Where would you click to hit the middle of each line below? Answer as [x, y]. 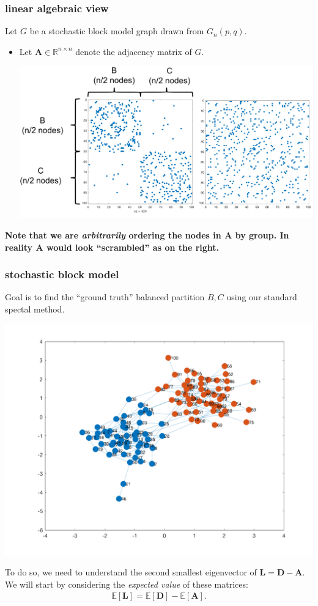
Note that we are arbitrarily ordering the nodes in [113, 235]
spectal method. [35, 309]
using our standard [262, 297]
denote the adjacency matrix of [134, 51]
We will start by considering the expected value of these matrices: [127, 584]
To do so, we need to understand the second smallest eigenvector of [131, 572]
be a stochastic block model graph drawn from [117, 31]
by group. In [262, 235]
